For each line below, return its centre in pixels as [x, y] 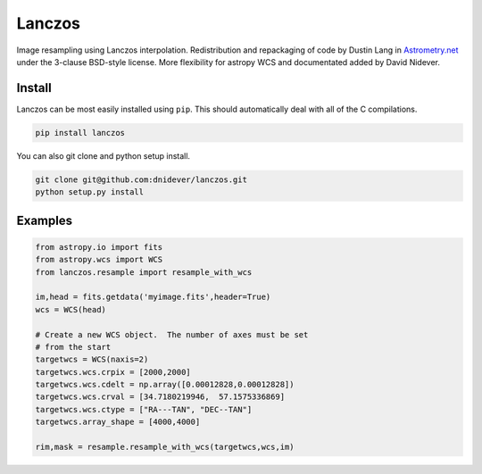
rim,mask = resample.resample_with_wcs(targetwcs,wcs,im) [165, 447]
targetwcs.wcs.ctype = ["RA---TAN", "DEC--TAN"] [144, 409]
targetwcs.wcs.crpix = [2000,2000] [113, 372]
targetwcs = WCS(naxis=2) [92, 360]
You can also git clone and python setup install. [104, 155]
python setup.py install [90, 192]
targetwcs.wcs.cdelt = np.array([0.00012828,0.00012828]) [165, 385]
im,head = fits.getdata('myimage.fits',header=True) [153, 297]
